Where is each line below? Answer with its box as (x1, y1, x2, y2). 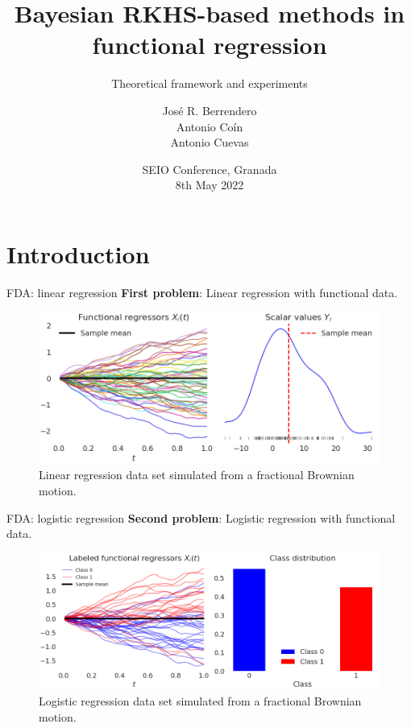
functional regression (92, 28, 327, 61)
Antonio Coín (176, 118, 243, 134)
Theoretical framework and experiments (111, 75, 308, 92)
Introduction (6, 237, 150, 270)
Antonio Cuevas (170, 134, 249, 151)
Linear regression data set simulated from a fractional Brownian (39, 466, 355, 483)
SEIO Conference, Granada (142, 160, 277, 177)
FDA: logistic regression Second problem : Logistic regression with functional (6, 509, 396, 526)
